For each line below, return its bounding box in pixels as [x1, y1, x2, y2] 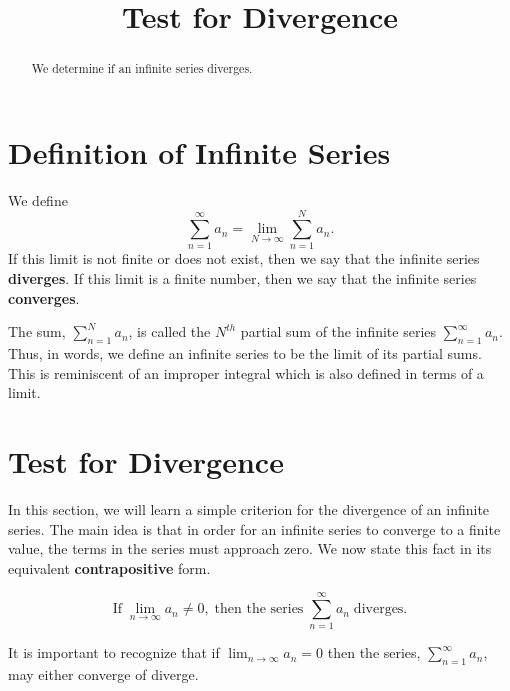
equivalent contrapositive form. [8, 557, 211, 578]
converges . [8, 287, 80, 308]
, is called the [128, 321, 211, 342]
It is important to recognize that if [8, 642, 220, 663]
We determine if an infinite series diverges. [31, 60, 253, 77]
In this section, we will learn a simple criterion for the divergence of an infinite [8, 498, 490, 519]
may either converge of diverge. [8, 664, 199, 685]
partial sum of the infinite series [240, 321, 437, 342]
